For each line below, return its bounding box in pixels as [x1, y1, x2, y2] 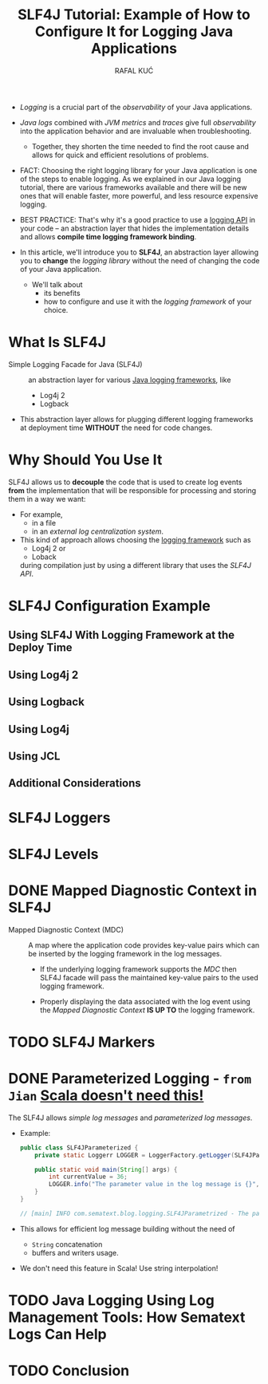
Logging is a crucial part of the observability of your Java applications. [19, 102, 253, 112]
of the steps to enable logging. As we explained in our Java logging [19, 174, 242, 183]
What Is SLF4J [8, 333, 106, 352]
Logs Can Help [8, 1325, 107, 1343]
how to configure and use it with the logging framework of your [43, 297, 253, 306]
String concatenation [31, 1239, 103, 1249]
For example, [19, 509, 63, 519]
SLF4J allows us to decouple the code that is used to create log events [8, 477, 242, 487]
